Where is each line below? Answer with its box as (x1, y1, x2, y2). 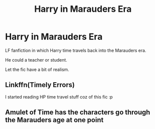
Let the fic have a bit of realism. (5, 66, 70, 72)
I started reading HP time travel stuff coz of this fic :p (5, 94, 113, 99)
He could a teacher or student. (5, 57, 68, 63)
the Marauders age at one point (5, 116, 104, 124)
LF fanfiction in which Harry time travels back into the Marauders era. (5, 47, 147, 53)
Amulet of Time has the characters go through (5, 108, 151, 117)
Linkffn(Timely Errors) (5, 81, 75, 89)
